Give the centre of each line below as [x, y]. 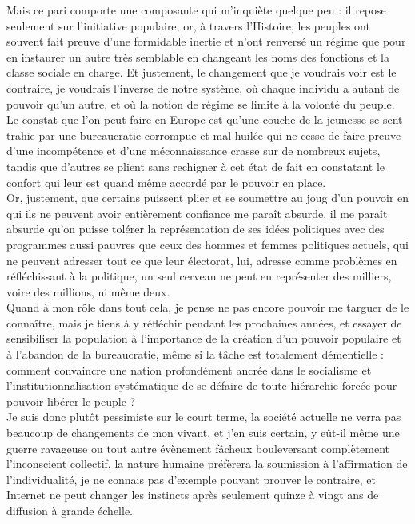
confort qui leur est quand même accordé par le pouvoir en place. [166, 182]
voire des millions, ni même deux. [88, 291]
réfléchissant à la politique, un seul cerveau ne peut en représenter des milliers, [199, 276]
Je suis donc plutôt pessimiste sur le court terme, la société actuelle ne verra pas [204, 417]
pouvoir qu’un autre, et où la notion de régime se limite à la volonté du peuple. [201, 103]
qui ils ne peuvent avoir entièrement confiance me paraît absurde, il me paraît [197, 213]
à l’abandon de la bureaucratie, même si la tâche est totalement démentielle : [195, 354]
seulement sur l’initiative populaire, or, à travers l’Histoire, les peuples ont [188, 25]
